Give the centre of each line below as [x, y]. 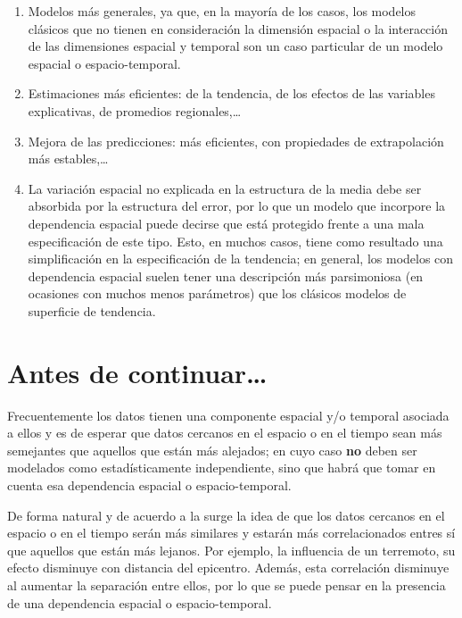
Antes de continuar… [137, 372]
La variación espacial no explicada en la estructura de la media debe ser [225, 188]
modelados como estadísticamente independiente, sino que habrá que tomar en [222, 468]
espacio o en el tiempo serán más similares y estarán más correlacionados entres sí [231, 533]
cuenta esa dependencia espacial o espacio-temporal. [149, 485]
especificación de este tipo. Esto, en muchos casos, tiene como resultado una [235, 241]
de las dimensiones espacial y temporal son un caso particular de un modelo [235, 46]
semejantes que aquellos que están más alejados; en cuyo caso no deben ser [212, 450]
